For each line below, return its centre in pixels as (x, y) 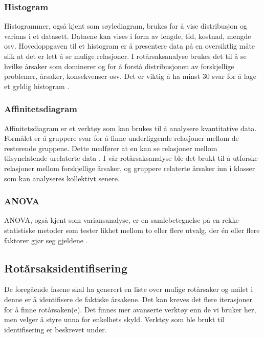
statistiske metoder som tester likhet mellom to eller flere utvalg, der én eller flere (132, 230)
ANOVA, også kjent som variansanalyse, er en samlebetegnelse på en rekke (122, 220)
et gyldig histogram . (37, 86)
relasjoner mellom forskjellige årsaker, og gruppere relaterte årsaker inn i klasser (130, 168)
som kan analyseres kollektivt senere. (62, 178)
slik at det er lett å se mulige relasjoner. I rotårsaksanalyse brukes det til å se (125, 56)
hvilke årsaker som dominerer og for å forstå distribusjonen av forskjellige (119, 66)
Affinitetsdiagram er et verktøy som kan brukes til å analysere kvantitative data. (130, 128)
